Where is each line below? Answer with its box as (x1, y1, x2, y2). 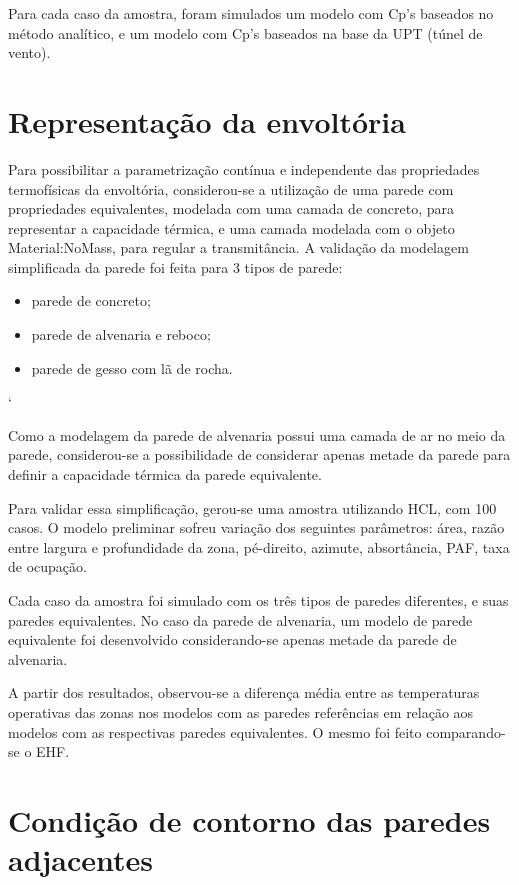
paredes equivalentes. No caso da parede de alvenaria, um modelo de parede (8, 609, 473, 630)
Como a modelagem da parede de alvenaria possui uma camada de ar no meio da (8, 424, 506, 445)
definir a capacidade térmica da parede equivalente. (8, 464, 322, 485)
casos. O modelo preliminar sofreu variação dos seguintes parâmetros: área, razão (8, 517, 505, 538)
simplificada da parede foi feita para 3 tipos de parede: (8, 256, 343, 277)
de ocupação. (8, 556, 87, 577)
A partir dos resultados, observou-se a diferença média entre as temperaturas (8, 682, 480, 703)
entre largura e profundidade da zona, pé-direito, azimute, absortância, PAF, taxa (8, 536, 510, 557)
